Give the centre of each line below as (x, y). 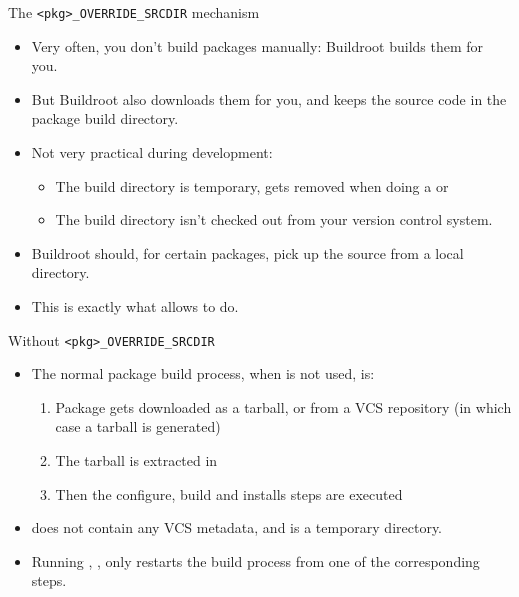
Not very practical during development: (152, 152)
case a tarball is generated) (138, 426)
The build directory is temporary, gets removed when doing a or (252, 185)
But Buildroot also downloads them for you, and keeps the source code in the (269, 98)
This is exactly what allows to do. (135, 306)
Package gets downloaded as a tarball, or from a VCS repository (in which (283, 406)
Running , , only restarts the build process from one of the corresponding (255, 560)
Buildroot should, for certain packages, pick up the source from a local (247, 252)
